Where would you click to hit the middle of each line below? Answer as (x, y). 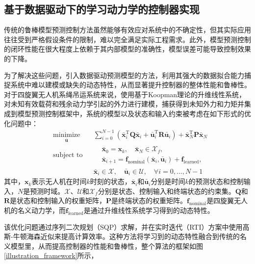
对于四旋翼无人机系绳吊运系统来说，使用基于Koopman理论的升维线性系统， (125, 94)
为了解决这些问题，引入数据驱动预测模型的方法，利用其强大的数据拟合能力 (124, 75)
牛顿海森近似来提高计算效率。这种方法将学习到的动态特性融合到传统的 (126, 236)
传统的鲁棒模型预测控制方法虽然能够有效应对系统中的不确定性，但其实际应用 (127, 30)
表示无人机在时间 (59, 181)
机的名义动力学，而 (35, 210)
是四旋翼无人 (227, 200)
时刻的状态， (111, 181)
